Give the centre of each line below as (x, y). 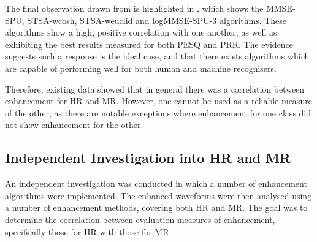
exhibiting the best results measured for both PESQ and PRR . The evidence (149, 44)
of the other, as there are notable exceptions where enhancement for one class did (158, 112)
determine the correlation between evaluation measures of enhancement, (140, 219)
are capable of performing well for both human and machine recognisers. (141, 68)
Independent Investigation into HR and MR (148, 158)
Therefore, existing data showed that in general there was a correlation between (155, 89)
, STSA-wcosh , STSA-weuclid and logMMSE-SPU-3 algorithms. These (154, 20)
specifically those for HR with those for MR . (88, 231)
